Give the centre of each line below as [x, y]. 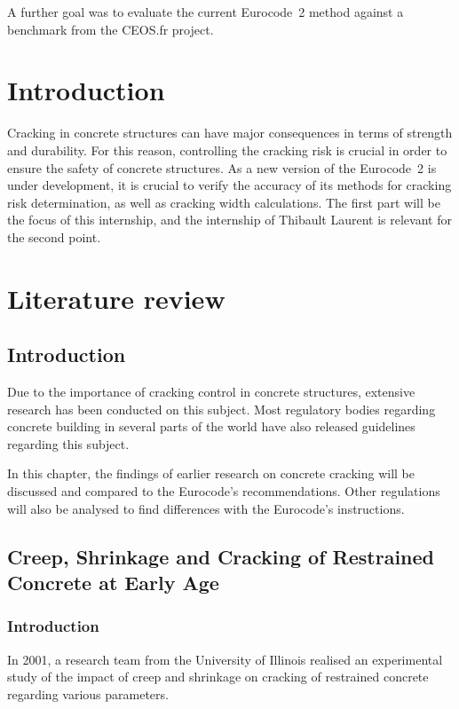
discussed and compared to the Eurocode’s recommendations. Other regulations [224, 491]
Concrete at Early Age [113, 582]
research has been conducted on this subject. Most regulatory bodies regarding [222, 409]
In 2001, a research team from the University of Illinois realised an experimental [225, 659]
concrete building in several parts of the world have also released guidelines [211, 426]
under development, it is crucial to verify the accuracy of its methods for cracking [229, 185]
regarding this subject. [68, 443]
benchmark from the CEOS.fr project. [111, 29]
